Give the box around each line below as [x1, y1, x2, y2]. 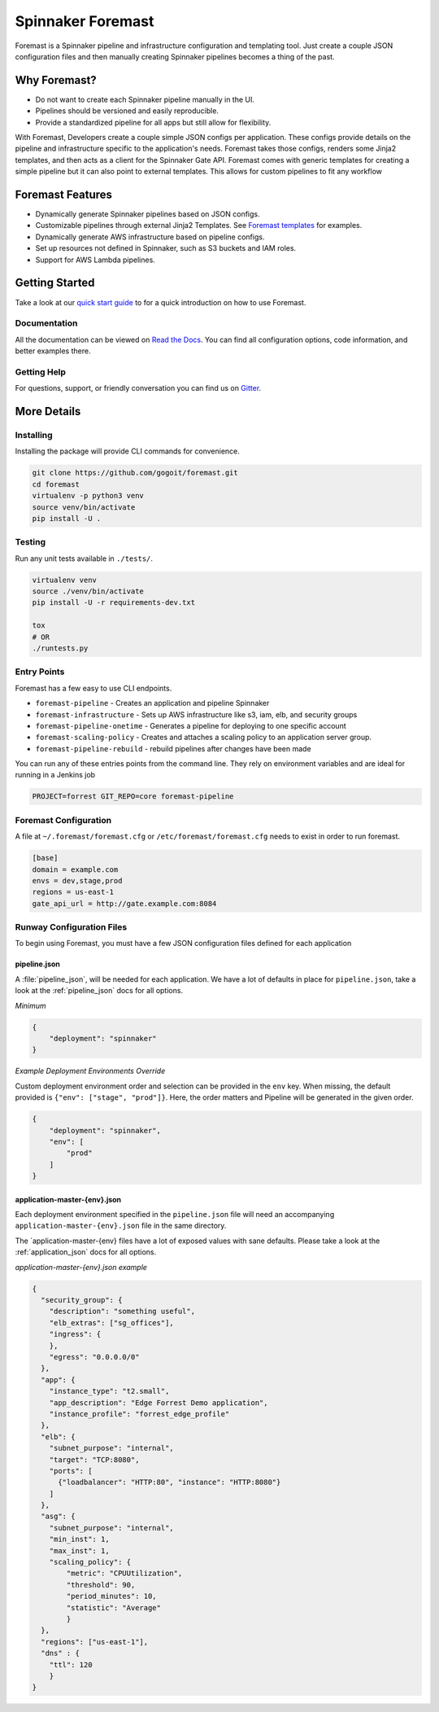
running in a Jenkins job [15, 770, 96, 780]
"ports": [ [49, 1466, 93, 1475]
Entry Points [15, 666, 65, 677]
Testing [15, 536, 46, 548]
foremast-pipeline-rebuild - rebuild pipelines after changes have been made [35, 743, 312, 753]
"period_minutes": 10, [66, 1592, 158, 1601]
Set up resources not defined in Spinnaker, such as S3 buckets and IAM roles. [35, 243, 297, 253]
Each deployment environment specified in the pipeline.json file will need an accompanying [15, 1210, 335, 1219]
